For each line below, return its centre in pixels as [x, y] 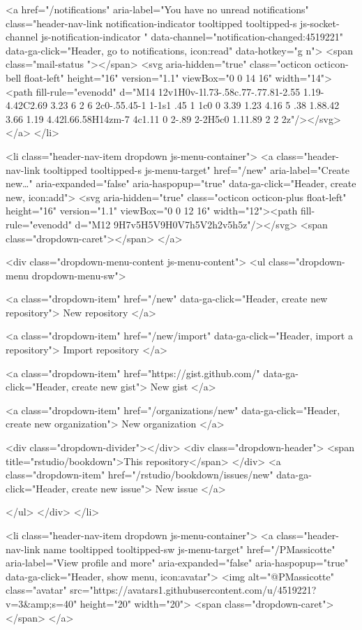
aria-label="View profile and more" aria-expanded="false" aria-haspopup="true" [177, 563]
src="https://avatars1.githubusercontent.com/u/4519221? [193, 590]
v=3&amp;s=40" [42, 603]
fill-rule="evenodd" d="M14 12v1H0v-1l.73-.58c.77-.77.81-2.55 [168, 91]
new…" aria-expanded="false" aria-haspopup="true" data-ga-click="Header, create [181, 183]
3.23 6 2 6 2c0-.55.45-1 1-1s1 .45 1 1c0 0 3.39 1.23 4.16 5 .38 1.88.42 [195, 105]
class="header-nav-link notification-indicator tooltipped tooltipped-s [151, 23]
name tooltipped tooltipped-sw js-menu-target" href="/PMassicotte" [189, 549]
